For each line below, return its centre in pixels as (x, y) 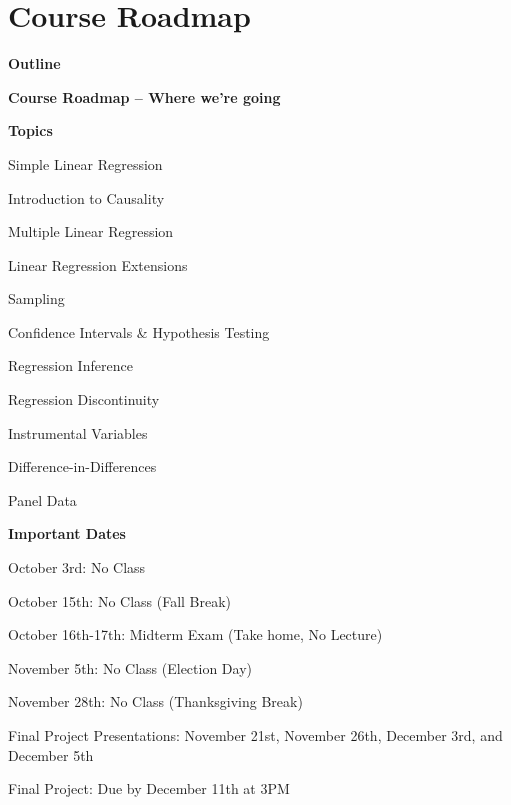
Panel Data (42, 499)
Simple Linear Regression (85, 163)
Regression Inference (70, 365)
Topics (30, 130)
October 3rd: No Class (77, 567)
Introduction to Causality (86, 197)
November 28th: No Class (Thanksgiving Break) (155, 701)
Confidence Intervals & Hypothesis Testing (139, 331)
